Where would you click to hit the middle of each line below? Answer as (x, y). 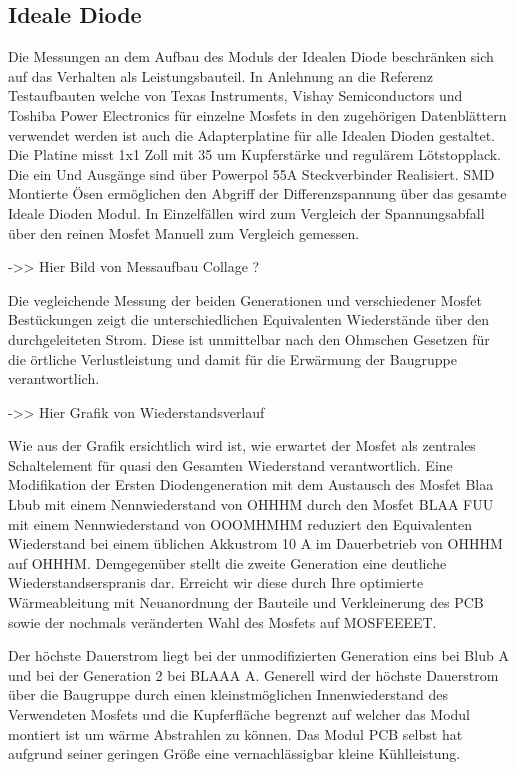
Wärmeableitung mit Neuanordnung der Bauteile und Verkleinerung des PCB (246, 602)
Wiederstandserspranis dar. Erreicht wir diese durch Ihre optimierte (216, 582)
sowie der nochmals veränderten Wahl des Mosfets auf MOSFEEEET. (222, 621)
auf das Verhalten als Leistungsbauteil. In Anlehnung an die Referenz (221, 75)
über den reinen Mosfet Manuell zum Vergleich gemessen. (184, 232)
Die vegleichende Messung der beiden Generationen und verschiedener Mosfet (245, 299)
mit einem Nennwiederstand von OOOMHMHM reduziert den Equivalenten (240, 523)
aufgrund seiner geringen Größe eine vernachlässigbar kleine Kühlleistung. (234, 753)
